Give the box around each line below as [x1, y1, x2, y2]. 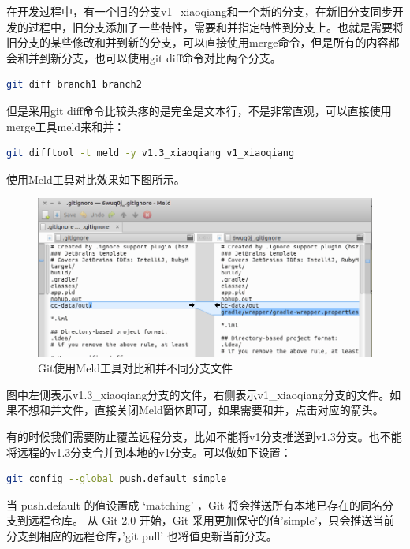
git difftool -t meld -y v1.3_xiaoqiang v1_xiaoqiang [6, 148, 295, 159]
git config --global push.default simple [6, 473, 227, 485]
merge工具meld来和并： [6, 118, 125, 134]
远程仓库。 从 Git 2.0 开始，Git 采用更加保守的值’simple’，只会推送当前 [28, 512, 395, 528]
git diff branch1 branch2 [6, 79, 142, 91]
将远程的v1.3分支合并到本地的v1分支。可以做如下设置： [6, 443, 292, 460]
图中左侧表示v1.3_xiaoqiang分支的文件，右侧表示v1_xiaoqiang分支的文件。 [6, 386, 390, 402]
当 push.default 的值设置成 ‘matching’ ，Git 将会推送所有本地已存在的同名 [6, 496, 382, 513]
